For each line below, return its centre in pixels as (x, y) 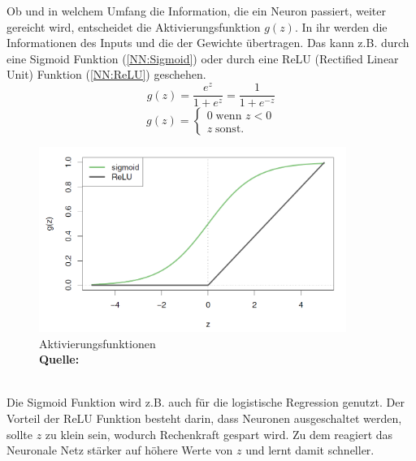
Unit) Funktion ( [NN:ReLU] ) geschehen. (106, 74)
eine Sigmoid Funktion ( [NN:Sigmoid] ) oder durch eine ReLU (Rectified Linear (203, 58)
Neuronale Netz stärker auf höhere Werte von (120, 450)
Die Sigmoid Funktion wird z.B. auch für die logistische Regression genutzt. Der (206, 402)
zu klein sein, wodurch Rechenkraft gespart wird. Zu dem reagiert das (219, 434)
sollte (19, 434)
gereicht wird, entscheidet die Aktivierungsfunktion (134, 26)
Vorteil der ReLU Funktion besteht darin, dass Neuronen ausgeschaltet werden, (204, 418)
